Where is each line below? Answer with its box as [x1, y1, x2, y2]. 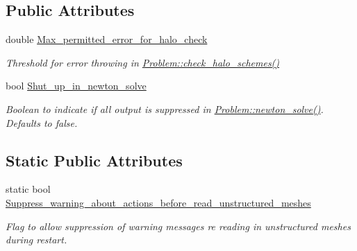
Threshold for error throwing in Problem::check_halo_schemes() [6, 55, 280, 69]
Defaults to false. [6, 115, 78, 130]
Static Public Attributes [6, 149, 183, 171]
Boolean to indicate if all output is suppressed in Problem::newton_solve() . [6, 101, 324, 116]
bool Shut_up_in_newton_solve [6, 78, 147, 93]
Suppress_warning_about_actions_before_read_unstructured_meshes [6, 195, 311, 209]
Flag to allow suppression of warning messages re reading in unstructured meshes [6, 218, 351, 233]
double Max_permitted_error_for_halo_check [6, 32, 208, 46]
